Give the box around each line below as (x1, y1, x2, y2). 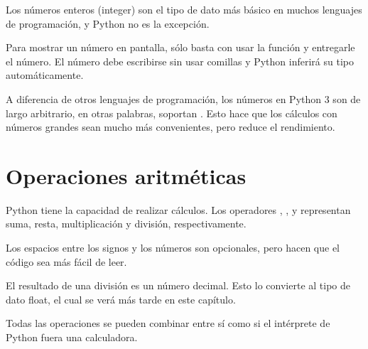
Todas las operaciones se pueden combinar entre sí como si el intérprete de (6, 316, 330, 331)
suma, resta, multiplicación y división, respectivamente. (6, 216, 247, 231)
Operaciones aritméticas (6, 161, 247, 190)
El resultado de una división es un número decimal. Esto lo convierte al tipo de (6, 278, 350, 293)
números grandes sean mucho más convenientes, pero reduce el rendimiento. (6, 119, 335, 134)
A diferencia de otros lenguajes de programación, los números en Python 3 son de (6, 91, 361, 106)
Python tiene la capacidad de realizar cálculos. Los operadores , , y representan (6, 202, 351, 217)
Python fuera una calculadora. (6, 330, 138, 345)
